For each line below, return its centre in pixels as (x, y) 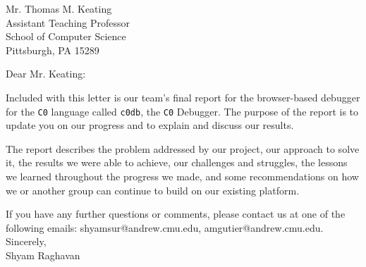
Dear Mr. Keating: (46, 74)
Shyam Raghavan (43, 255)
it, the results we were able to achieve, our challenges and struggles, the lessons (177, 162)
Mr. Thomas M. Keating (59, 8)
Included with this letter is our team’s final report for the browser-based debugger (183, 97)
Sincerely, (26, 241)
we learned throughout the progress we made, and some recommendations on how (182, 176)
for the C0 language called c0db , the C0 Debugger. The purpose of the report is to (182, 111)
